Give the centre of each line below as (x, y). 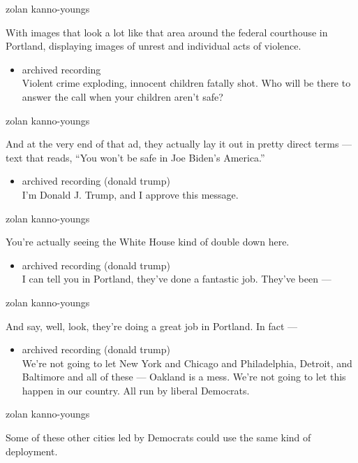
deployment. (32, 451)
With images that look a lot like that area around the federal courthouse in (167, 32)
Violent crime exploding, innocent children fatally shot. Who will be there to (186, 83)
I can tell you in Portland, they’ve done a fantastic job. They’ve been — (177, 279)
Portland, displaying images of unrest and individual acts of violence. (154, 46)
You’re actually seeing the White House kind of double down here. (148, 242)
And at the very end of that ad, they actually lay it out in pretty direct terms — (179, 144)
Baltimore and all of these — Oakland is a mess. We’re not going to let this (184, 377)
